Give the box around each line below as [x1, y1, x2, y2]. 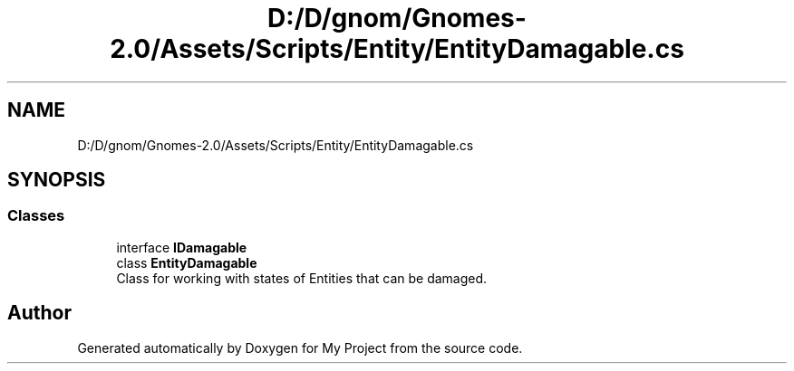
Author [7, 301, 72, 325]
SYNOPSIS [7, 168, 106, 192]
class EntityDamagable [116, 254, 257, 271]
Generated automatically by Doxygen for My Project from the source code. [77, 339, 523, 356]
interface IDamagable [116, 239, 247, 255]
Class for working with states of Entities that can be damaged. [116, 270, 488, 286]
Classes [7, 206, 65, 225]
